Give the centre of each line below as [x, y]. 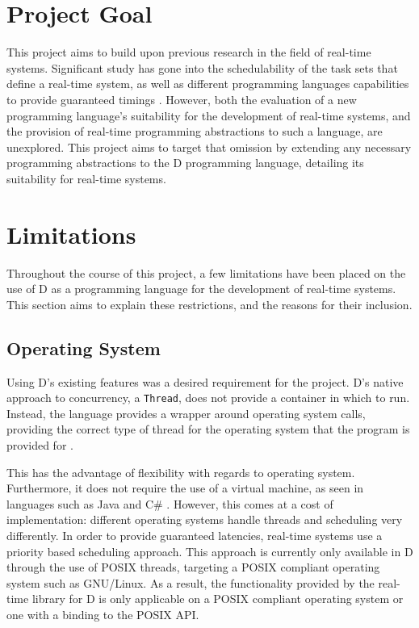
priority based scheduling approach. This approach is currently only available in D [210, 551]
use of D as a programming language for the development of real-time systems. [201, 289]
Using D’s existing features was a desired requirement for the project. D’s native [205, 381]
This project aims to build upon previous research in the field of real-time [189, 52]
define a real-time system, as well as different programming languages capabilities [208, 84]
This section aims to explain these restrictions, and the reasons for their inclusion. [209, 304]
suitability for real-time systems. [86, 178]
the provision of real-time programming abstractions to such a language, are [195, 131]
